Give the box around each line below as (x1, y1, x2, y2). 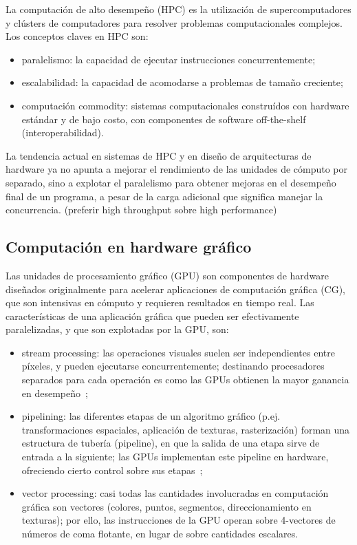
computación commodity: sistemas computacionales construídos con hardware (21, 98, 349, 112)
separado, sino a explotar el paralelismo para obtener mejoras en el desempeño (6, 175, 336, 189)
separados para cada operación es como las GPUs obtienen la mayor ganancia (21, 372, 349, 387)
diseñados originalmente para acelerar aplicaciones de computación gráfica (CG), (6, 281, 346, 296)
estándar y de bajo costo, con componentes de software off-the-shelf (21, 111, 306, 126)
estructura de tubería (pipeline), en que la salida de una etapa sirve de (21, 436, 320, 450)
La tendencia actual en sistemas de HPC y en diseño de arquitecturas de (6, 148, 312, 162)
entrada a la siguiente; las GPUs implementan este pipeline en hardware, (21, 449, 329, 464)
